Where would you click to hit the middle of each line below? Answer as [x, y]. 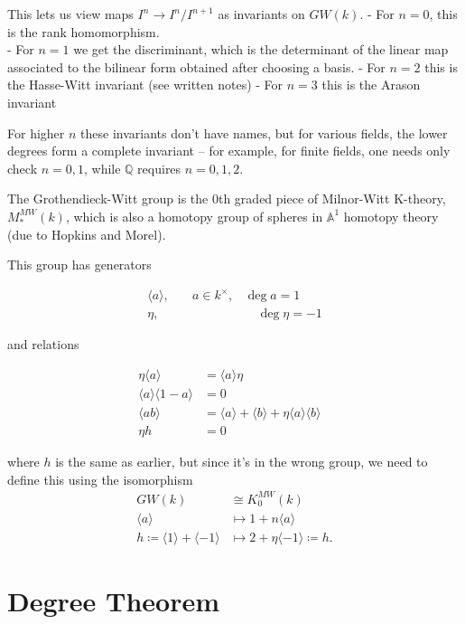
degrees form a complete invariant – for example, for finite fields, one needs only [229, 151]
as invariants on [261, 14]
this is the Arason [371, 85]
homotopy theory [391, 216]
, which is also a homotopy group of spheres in [194, 216]
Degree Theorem [114, 600]
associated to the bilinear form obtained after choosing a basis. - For [196, 66]
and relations [43, 344]
